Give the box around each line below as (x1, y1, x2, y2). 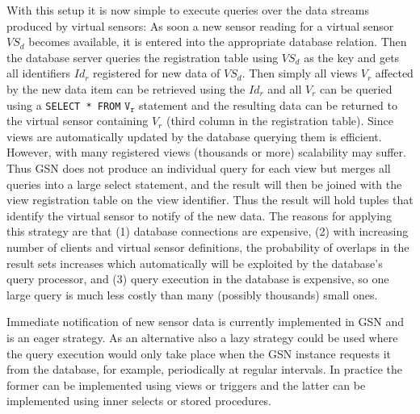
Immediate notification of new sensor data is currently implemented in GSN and (6, 313, 405, 330)
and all (267, 80, 302, 97)
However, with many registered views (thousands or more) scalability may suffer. (6, 144, 406, 161)
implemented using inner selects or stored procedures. (6, 392, 272, 409)
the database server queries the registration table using (6, 48, 279, 65)
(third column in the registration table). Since (166, 112, 393, 129)
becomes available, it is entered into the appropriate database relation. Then (28, 33, 407, 50)
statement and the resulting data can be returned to (139, 96, 397, 113)
